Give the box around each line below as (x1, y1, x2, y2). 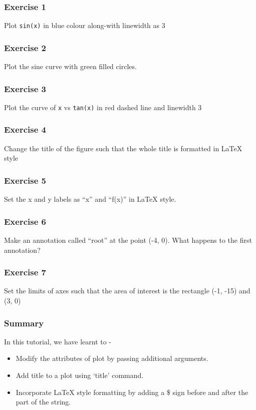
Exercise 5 (4, 174, 46, 186)
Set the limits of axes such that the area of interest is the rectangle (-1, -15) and (4, 285, 250, 296)
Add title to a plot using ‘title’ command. (16, 370, 144, 380)
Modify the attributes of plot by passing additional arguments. (16, 353, 208, 363)
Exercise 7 (4, 266, 46, 278)
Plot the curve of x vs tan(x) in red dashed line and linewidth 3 (4, 102, 202, 112)
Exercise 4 (4, 123, 46, 136)
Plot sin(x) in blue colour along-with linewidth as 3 (4, 20, 165, 31)
